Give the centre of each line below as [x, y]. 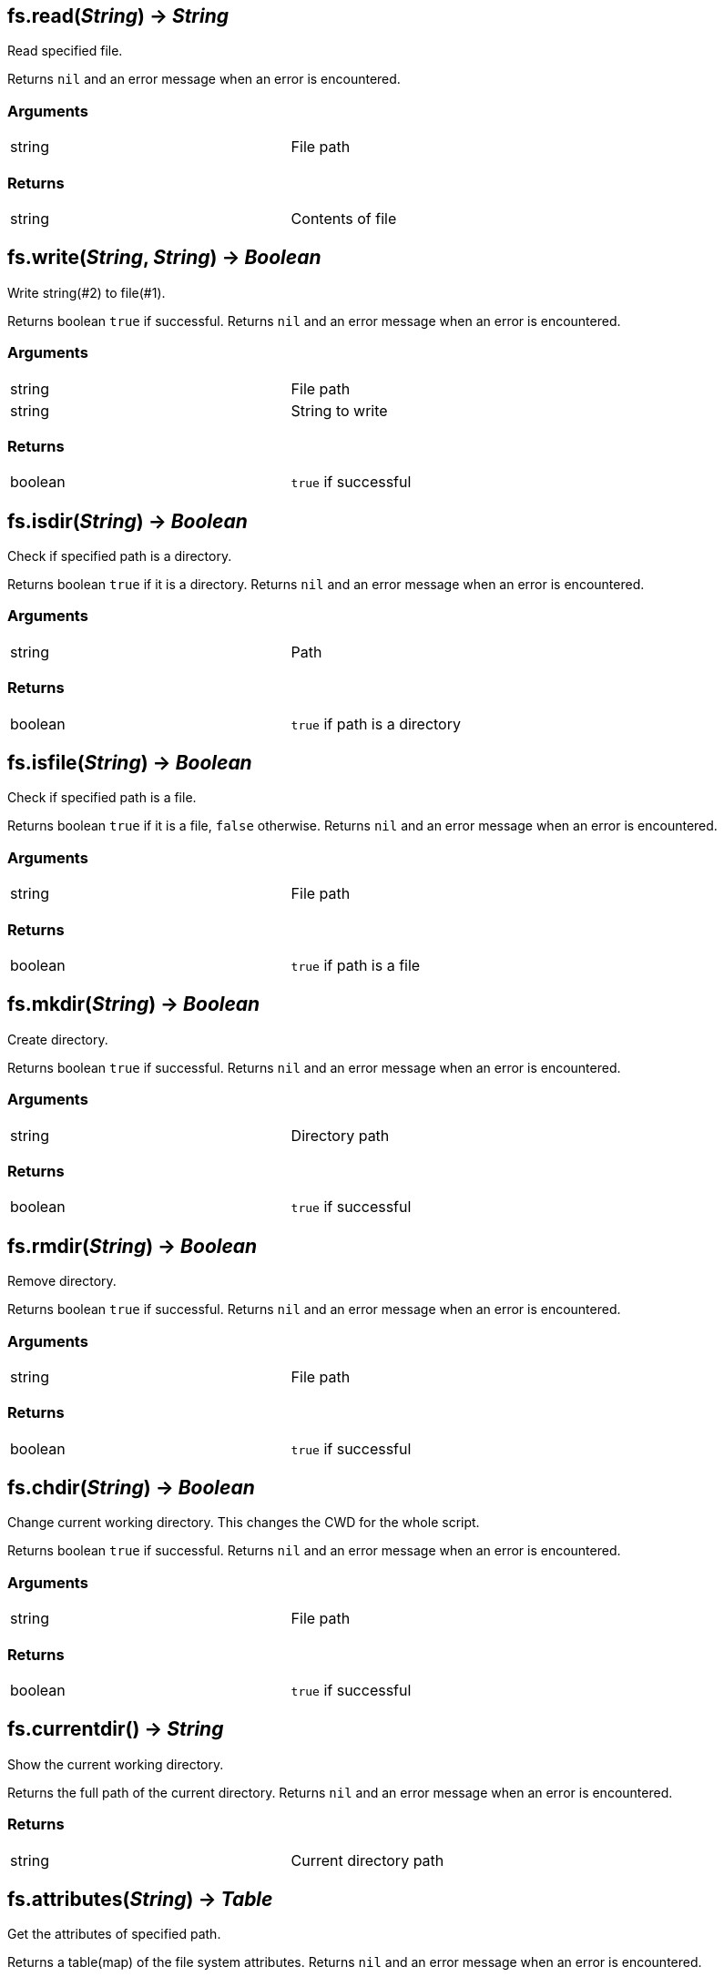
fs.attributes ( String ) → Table [140, 1899]
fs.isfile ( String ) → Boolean [130, 763]
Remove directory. [62, 1281]
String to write [339, 410]
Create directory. [58, 1039]
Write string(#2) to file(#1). [87, 292]
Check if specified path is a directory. [120, 556]
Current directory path [367, 1860]
